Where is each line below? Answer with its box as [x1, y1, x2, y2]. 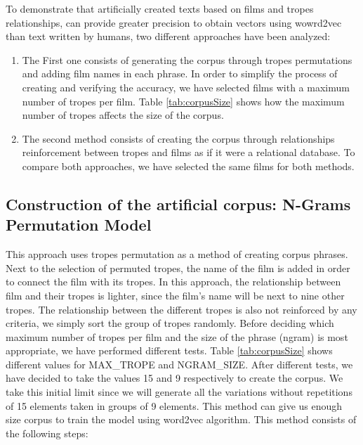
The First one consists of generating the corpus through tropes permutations [22, 52, 352, 67]
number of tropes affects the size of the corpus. [22, 108, 224, 122]
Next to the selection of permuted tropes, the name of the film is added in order [6, 260, 350, 275]
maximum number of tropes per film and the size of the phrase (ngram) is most [6, 329, 348, 344]
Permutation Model [6, 214, 152, 236]
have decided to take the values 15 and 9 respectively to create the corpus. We [6, 370, 343, 385]
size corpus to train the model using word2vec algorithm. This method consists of [6, 412, 357, 427]
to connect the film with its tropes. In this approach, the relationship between [6, 274, 341, 289]
